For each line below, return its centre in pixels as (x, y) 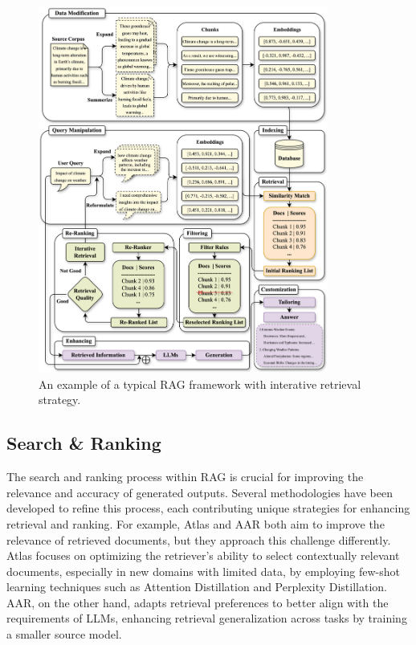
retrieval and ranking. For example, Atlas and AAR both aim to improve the (196, 523)
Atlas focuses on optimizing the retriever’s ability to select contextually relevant (203, 555)
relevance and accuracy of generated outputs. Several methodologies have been (200, 492)
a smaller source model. (64, 634)
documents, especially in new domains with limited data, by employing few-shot (203, 571)
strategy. (60, 400)
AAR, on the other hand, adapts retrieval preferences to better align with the (198, 602)
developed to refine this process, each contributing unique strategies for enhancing (208, 508)
